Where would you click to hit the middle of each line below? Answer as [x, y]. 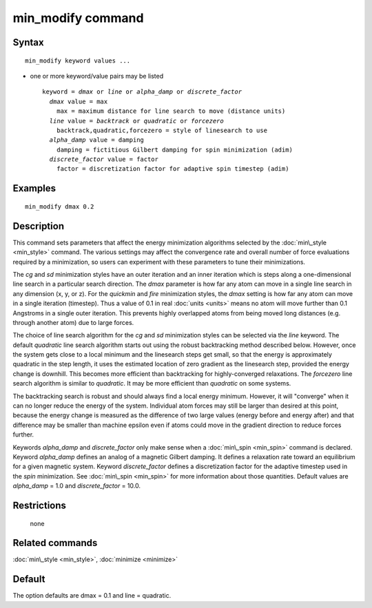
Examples [34, 188]
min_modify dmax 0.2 [60, 206]
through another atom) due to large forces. [73, 322]
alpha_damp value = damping [97, 140]
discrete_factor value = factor [104, 159]
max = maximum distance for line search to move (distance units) [171, 111]
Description [39, 226]
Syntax [28, 42]
